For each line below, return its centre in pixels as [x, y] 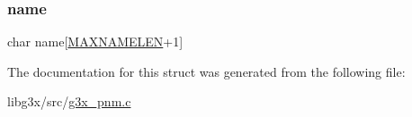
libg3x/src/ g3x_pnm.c [69, 101]
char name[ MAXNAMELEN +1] [95, 42]
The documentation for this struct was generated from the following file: [206, 71]
